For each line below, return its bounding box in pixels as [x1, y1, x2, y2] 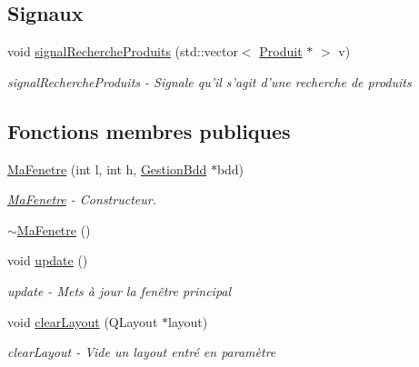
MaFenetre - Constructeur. [7, 190, 156, 209]
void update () [7, 251, 88, 270]
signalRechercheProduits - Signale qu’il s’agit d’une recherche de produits [7, 72, 412, 91]
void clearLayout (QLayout [7, 312, 158, 331]
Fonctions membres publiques [7, 116, 291, 144]
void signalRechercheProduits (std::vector [7, 42, 238, 61]
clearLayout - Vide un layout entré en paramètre [7, 342, 276, 362]
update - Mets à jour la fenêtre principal [7, 281, 232, 300]
